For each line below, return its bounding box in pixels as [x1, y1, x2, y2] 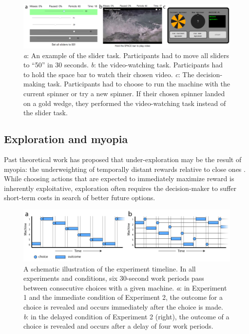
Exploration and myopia [4, 131, 128, 146]
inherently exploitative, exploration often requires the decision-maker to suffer [4, 183, 236, 193]
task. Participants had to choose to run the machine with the [47, 79, 230, 89]
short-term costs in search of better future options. [4, 192, 155, 203]
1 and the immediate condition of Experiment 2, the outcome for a [23, 292, 223, 302]
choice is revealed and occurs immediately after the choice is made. [23, 301, 223, 312]
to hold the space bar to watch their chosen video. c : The [23, 69, 194, 79]
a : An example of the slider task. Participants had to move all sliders [23, 50, 230, 60]
